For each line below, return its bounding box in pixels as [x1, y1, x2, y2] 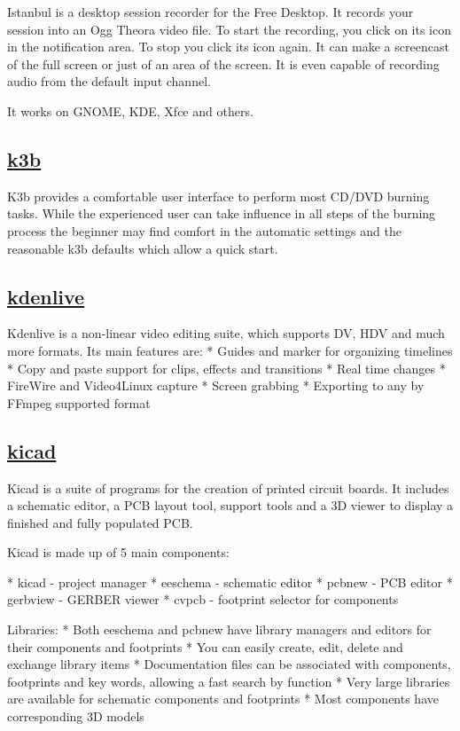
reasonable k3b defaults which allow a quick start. [7, 239, 278, 257]
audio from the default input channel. [7, 72, 211, 90]
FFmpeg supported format [7, 393, 151, 412]
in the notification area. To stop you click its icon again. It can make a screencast [7, 37, 449, 56]
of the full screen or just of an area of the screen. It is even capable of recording [7, 54, 440, 73]
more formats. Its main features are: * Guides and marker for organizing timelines [7, 341, 453, 359]
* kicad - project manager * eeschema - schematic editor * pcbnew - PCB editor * [7, 572, 453, 591]
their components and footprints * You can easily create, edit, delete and [7, 637, 403, 656]
